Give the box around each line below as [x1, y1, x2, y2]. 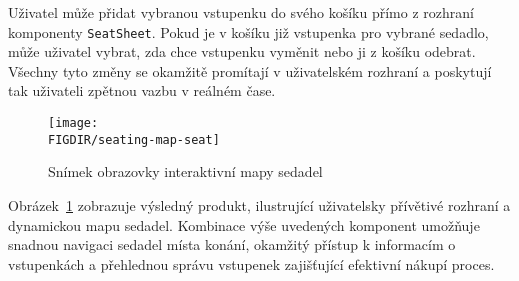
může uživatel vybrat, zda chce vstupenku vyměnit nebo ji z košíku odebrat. [8, 41, 476, 62]
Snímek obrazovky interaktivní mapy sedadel [48, 161, 323, 182]
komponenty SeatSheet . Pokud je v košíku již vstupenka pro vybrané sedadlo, [8, 21, 489, 42]
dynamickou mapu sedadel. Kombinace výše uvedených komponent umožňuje [8, 214, 480, 235]
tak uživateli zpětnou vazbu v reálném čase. [8, 80, 276, 101]
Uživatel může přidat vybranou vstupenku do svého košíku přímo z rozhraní [8, 2, 474, 22]
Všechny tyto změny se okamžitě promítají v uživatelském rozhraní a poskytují [8, 60, 492, 81]
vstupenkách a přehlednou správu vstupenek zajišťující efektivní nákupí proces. [8, 253, 495, 274]
